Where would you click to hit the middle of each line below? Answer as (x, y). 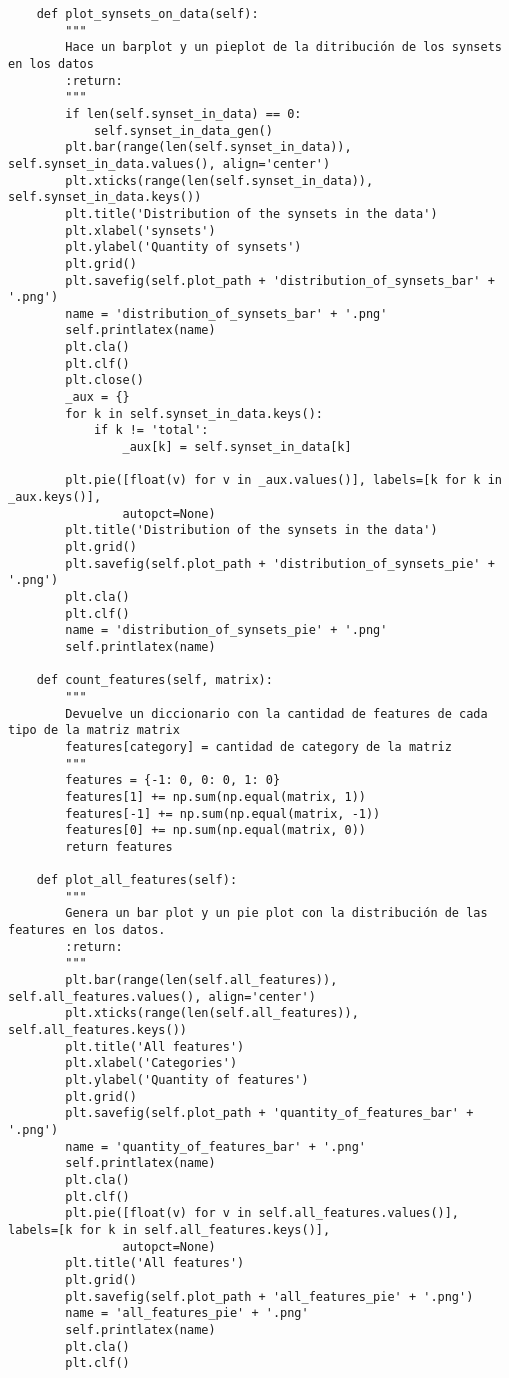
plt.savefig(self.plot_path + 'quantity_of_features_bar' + (269, 1113)
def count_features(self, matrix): (154, 680)
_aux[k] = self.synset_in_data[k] (237, 447)
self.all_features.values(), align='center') (162, 996)
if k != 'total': (151, 430)
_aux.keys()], (55, 497)
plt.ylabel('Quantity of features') (187, 1080)
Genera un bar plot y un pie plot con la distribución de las (276, 913)
